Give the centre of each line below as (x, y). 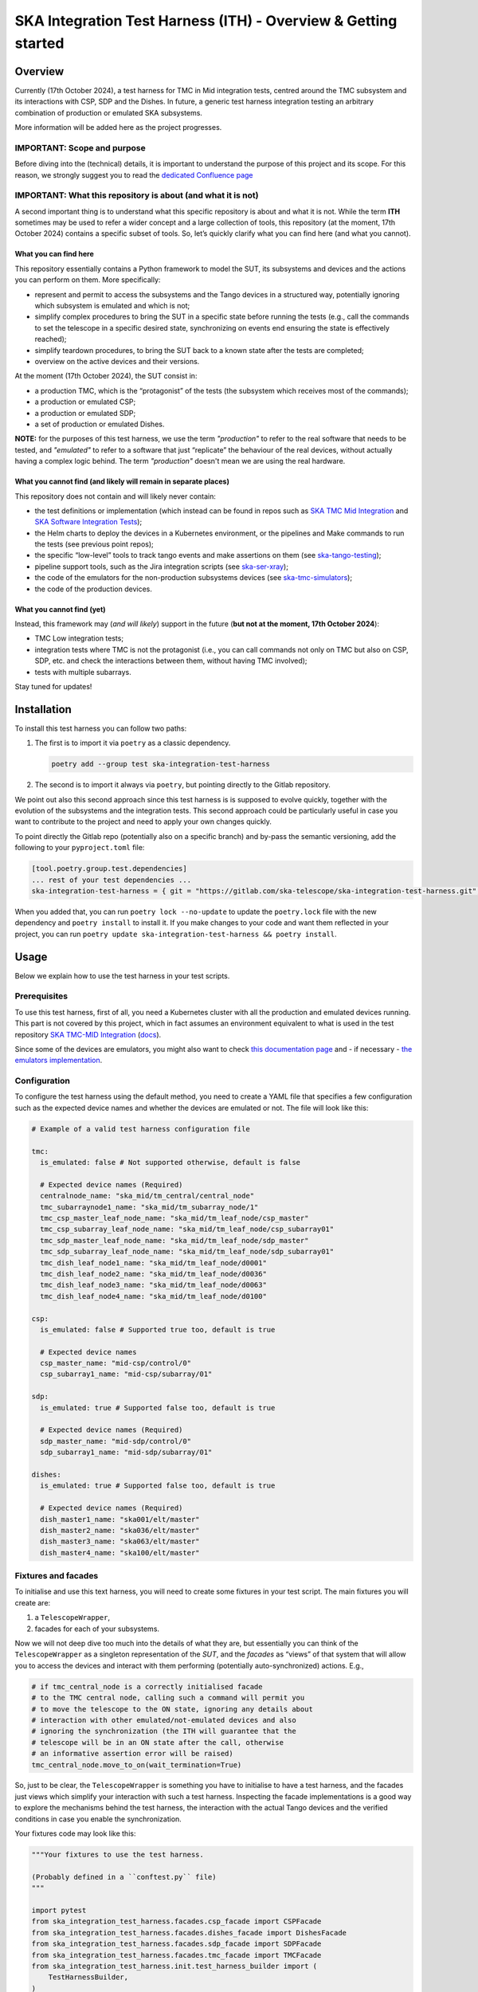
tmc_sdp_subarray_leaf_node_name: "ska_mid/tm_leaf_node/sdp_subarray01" (187, 1252)
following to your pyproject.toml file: (80, 848)
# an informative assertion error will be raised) (133, 1754)
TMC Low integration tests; (79, 638)
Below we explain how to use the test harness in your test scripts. (122, 975)
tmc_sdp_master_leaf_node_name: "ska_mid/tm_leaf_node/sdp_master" (174, 1240)
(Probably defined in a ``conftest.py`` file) (124, 1877)
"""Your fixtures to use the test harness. (118, 1855)
